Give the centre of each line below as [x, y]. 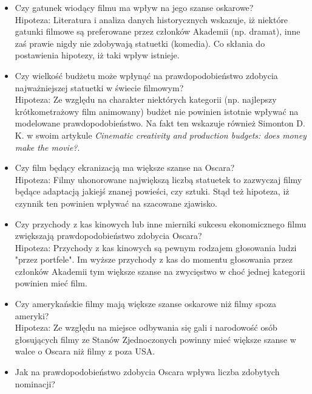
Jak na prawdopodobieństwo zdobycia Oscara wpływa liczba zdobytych [147, 372]
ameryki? [32, 315]
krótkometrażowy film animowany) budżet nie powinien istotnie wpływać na [157, 111]
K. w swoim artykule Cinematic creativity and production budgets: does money [161, 135]
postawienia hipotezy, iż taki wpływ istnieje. [97, 55]
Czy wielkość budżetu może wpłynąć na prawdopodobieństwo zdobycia [146, 75]
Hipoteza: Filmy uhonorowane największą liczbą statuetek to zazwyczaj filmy [158, 179]
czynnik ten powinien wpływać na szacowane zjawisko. [116, 203]
